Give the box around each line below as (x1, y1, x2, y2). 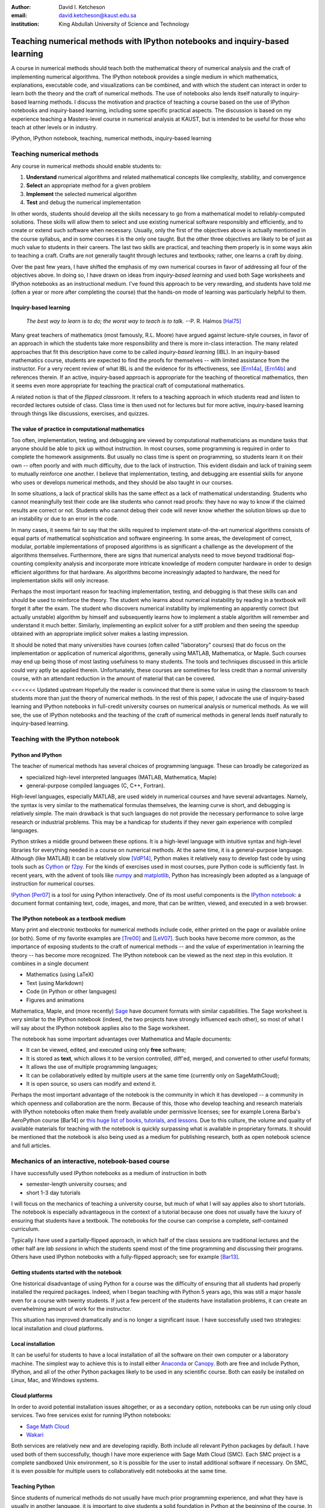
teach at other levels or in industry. (11, 124, 97, 131)
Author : (11, 4, 31, 10)
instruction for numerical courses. (11, 880, 96, 887)
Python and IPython (11, 751, 63, 758)
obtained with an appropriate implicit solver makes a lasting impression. (11, 630, 189, 638)
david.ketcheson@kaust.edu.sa (58, 12, 137, 19)
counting (11, 560, 33, 567)
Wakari (26, 1431, 44, 1438)
